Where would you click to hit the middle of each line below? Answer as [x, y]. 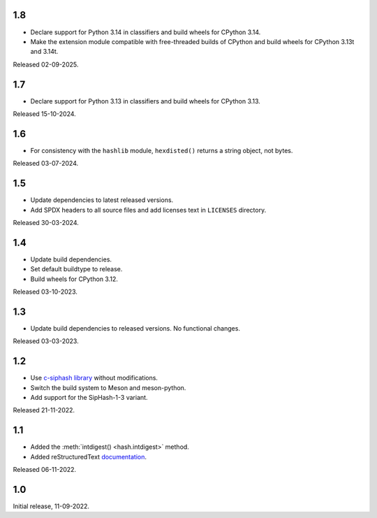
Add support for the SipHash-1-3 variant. [89, 398]
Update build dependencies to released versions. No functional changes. [135, 328]
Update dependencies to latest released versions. [102, 200]
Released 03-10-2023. [45, 292]
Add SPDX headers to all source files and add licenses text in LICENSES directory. [148, 210]
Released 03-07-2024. [46, 164]
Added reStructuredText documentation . [88, 456]
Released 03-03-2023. [46, 341]
